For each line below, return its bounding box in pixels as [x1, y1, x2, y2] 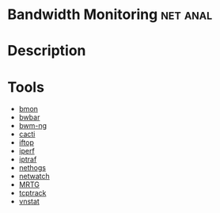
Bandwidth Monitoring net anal [7, 6, 213, 24]
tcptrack [18, 188, 47, 198]
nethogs [18, 163, 47, 173]
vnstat [18, 196, 40, 207]
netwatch [18, 172, 51, 181]
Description [7, 42, 86, 60]
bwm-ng [18, 121, 47, 131]
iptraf [18, 154, 37, 164]
